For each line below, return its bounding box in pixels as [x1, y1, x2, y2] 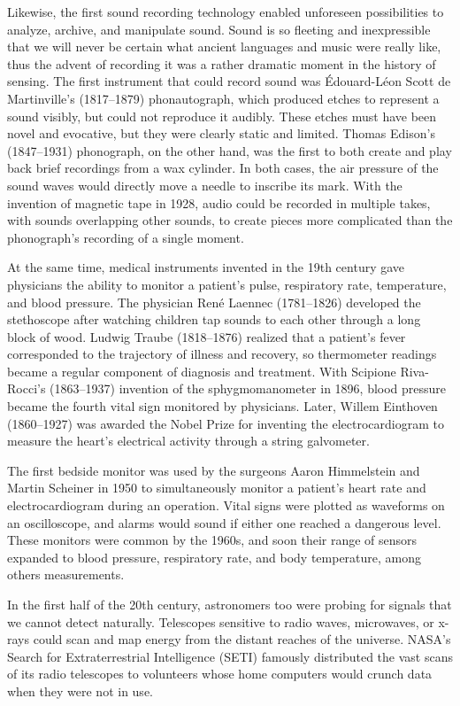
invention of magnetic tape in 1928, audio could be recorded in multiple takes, [7, 193, 431, 212]
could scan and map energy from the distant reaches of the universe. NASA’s [33, 630, 451, 648]
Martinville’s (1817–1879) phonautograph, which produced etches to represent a [7, 89, 440, 107]
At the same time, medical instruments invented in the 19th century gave [7, 258, 405, 276]
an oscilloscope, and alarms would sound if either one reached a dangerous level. [7, 513, 441, 531]
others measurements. [7, 565, 125, 584]
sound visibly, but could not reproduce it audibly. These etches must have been [7, 106, 437, 125]
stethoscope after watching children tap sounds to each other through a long [7, 310, 421, 329]
